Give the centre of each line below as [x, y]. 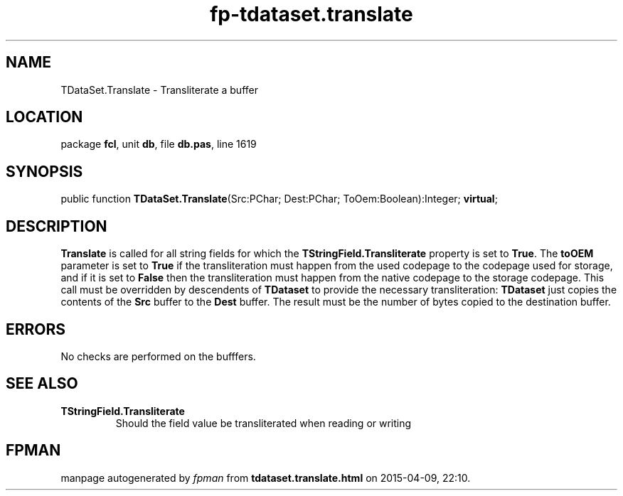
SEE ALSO [42, 384]
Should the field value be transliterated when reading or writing [263, 423]
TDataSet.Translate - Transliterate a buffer [159, 90]
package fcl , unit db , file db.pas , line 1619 [159, 144]
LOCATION [44, 117]
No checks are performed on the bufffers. [158, 356]
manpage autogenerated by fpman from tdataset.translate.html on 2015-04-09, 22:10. [266, 478]
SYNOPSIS [44, 171]
